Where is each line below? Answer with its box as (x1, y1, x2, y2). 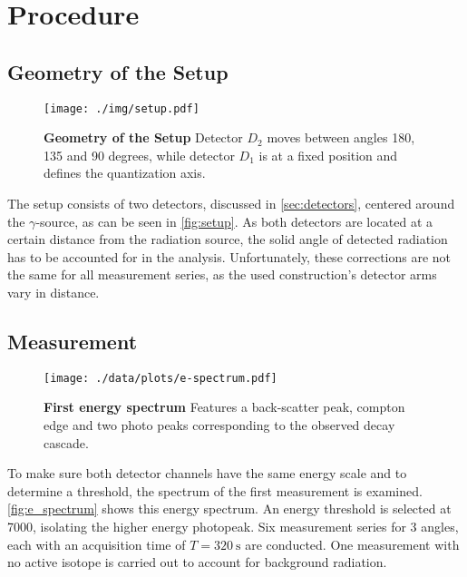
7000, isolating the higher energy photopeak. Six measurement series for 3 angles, (7, 517, 459, 535)
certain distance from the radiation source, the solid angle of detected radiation (7, 230, 448, 249)
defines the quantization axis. (44, 163, 206, 182)
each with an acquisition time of (7, 534, 186, 553)
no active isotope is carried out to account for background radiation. (7, 553, 387, 572)
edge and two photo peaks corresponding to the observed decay (44, 416, 395, 435)
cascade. (44, 433, 89, 452)
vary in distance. (7, 282, 100, 301)
